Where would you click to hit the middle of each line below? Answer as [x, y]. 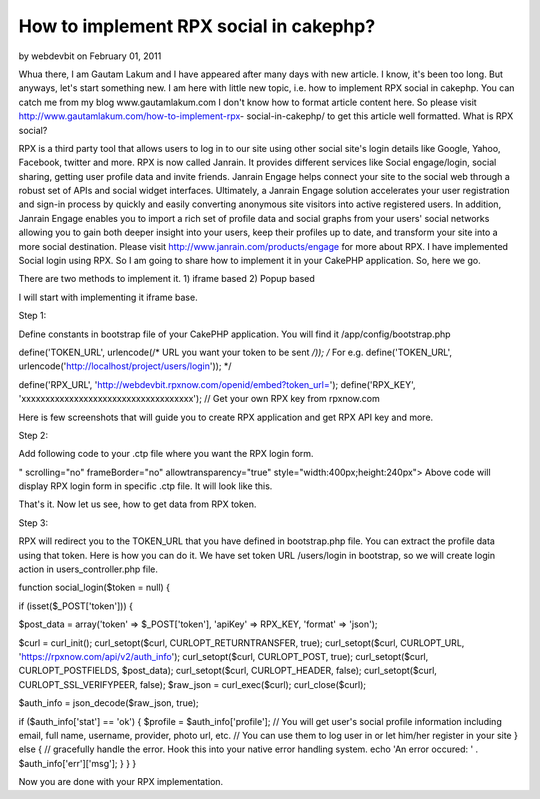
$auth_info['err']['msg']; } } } [77, 763]
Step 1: [32, 316]
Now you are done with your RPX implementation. [121, 782]
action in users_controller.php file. [88, 569]
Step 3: [33, 522]
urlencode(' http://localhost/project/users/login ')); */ [125, 366]
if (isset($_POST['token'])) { [76, 606]
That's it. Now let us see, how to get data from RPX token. [137, 504]
